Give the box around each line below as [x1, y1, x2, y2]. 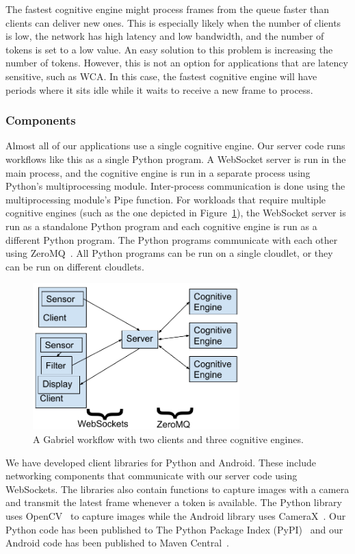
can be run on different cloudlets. [5, 259, 144, 273]
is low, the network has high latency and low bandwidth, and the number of [5, 29, 324, 43]
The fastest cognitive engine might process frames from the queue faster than [5, 2, 330, 16]
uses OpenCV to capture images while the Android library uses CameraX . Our [5, 509, 346, 523]
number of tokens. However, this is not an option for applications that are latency [5, 55, 348, 70]
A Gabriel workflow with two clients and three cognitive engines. [33, 432, 304, 446]
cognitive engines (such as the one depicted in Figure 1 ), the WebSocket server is [5, 205, 346, 220]
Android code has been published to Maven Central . [5, 536, 229, 550]
